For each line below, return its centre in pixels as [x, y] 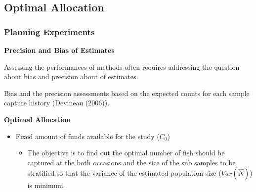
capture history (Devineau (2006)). [57, 103]
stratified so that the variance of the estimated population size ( [124, 173]
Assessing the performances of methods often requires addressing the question [122, 67]
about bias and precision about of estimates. [71, 76]
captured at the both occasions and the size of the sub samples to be [131, 162]
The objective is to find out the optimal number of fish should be [126, 153]
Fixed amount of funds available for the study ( [87, 136]
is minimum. [46, 185]
